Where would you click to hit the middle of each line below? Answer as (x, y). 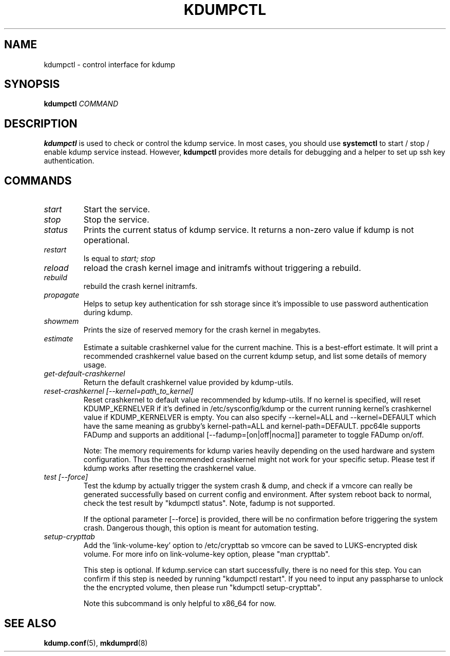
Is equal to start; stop (119, 259)
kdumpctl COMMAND (81, 104)
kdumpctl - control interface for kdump (109, 64)
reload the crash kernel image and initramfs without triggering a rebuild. (222, 268)
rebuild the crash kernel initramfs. (140, 286)
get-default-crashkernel (85, 374)
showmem (61, 321)
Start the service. (117, 209)
